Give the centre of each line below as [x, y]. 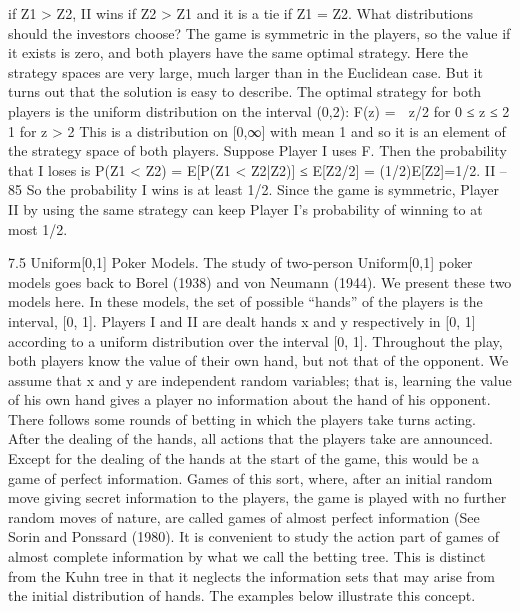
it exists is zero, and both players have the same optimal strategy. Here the [238, 52]
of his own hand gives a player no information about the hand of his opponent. [249, 399]
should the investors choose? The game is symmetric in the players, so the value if [259, 32]
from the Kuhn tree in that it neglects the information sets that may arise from [251, 575]
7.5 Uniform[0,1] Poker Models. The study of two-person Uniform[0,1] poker [240, 262]
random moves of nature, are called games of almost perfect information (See [244, 516]
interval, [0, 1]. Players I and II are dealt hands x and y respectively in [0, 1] [242, 320]
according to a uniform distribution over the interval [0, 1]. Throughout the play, [255, 340]
